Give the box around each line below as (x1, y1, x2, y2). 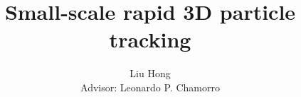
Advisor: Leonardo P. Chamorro (80, 79, 220, 94)
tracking (109, 25, 191, 54)
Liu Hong (130, 66, 171, 81)
